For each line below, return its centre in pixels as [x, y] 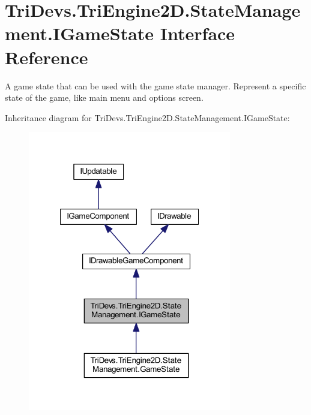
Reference [47, 57]
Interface [198, 33]
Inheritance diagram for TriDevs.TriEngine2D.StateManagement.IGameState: [147, 117]
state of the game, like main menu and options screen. [104, 97]
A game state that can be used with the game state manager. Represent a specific [155, 85]
